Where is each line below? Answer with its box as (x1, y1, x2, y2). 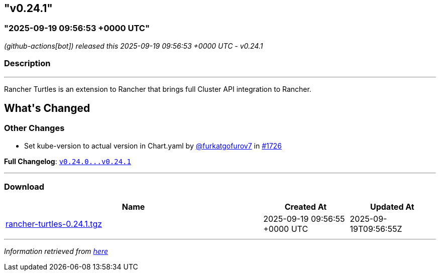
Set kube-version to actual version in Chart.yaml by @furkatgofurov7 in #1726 (24, 141, 282, 150)
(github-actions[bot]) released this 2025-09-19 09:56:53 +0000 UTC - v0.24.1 (4, 41, 263, 50)
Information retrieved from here (4, 246, 108, 255)
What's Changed (4, 101, 90, 114)
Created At (284, 201, 327, 212)
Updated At (370, 201, 414, 212)
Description (4, 58, 51, 69)
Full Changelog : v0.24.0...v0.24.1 (4, 157, 131, 166)
